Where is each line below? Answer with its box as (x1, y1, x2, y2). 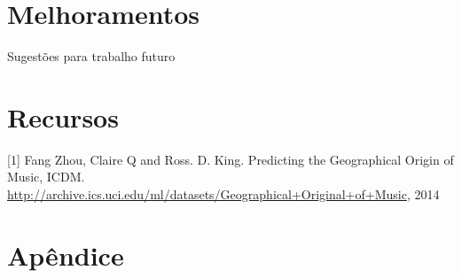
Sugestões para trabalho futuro (7, 47, 176, 66)
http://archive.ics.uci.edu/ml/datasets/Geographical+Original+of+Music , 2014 (7, 185, 440, 204)
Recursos (7, 98, 119, 135)
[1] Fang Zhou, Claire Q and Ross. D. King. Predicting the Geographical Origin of (7, 150, 454, 168)
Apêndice (7, 236, 124, 273)
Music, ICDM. (7, 167, 85, 186)
